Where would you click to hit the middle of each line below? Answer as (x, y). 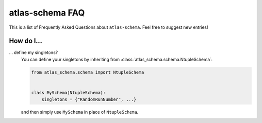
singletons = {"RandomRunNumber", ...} (89, 99)
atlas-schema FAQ (47, 13)
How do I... (26, 41)
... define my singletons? (33, 53)
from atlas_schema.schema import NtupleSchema (88, 72)
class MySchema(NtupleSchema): (69, 93)
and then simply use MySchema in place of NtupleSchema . (80, 112)
